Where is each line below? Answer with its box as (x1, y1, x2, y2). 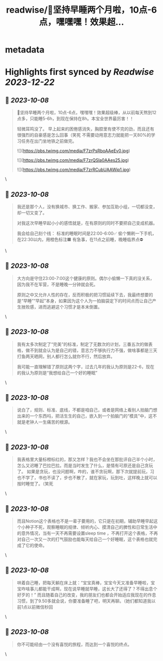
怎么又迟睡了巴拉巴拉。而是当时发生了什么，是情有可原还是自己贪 (16, 463, 149, 469)
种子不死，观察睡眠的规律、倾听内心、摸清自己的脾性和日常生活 (25, 524, 153, 530)
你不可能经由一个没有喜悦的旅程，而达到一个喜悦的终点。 (16, 641, 132, 647)
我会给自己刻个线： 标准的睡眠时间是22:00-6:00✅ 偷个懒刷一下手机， (16, 230, 157, 236)
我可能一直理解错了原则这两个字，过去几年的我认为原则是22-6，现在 (16, 364, 154, 369)
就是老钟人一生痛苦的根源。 (16, 419, 73, 425)
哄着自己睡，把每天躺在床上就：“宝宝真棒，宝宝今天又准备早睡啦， (16, 579, 151, 586)
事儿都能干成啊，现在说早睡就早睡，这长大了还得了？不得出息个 (30, 586, 158, 591)
